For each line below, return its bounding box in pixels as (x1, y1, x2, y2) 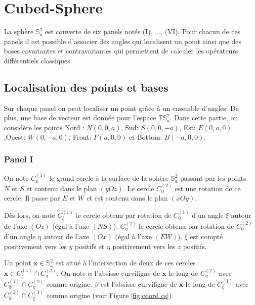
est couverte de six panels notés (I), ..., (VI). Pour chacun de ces (45, 26, 241, 37)
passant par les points (180, 173, 246, 183)
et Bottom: (129, 132, 162, 142)
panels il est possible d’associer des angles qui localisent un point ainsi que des (4, 36, 241, 46)
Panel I (4, 153, 34, 165)
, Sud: (121, 122, 139, 132)
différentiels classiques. (4, 55, 72, 65)
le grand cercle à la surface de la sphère (49, 173, 169, 183)
